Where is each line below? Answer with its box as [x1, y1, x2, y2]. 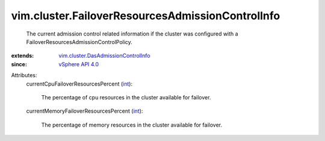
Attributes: [11, 72, 37, 79]
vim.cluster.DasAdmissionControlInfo [58, 52, 150, 60]
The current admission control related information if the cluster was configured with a [26, 30, 238, 37]
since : [11, 60, 27, 67]
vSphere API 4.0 [58, 60, 99, 67]
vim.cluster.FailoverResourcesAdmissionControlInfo [11, 9, 280, 22]
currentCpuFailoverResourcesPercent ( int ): [26, 80, 132, 87]
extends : [11, 52, 34, 60]
